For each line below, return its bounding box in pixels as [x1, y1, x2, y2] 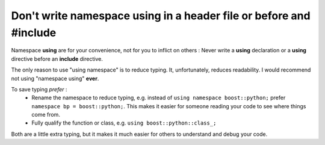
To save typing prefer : [11, 85, 67, 93]
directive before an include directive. [11, 55, 104, 63]
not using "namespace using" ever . [11, 75, 99, 82]
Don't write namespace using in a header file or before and [11, 9, 311, 22]
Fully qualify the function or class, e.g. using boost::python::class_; [31, 119, 217, 126]
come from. [31, 111, 60, 119]
